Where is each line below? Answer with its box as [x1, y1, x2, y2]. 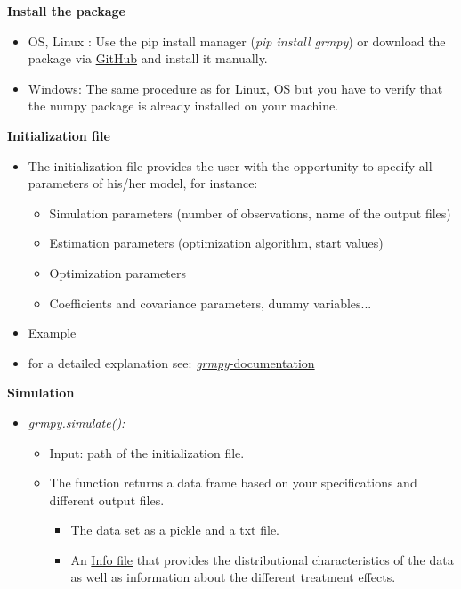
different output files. [49, 490, 165, 509]
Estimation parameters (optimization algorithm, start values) [49, 233, 384, 252]
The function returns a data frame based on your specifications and [49, 473, 417, 492]
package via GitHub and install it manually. [28, 49, 268, 68]
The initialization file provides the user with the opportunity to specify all [28, 156, 433, 175]
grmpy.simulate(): [28, 413, 125, 431]
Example [28, 323, 77, 342]
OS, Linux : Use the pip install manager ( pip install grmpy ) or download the [28, 31, 446, 50]
